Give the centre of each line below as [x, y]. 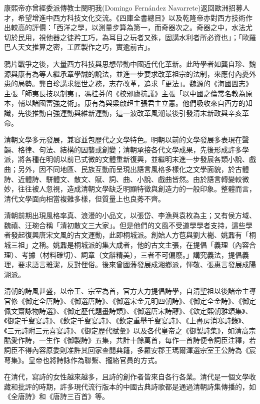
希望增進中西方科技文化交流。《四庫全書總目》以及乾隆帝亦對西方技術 [131, 17]
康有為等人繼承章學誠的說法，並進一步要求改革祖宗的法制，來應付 [126, 73]
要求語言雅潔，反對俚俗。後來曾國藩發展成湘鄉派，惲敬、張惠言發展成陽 [137, 264]
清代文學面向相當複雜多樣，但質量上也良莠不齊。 [84, 198]
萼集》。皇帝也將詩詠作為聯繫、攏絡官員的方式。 [83, 360]
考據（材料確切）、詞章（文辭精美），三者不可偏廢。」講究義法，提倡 [131, 254]
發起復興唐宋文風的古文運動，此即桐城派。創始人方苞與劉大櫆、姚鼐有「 [130, 235]
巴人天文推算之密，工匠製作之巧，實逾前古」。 [79, 47]
